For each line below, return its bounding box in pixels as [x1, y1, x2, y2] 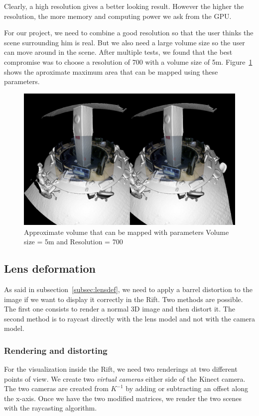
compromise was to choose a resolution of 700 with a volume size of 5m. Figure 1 [4, 56, 253, 67]
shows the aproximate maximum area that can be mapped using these [4, 66, 218, 77]
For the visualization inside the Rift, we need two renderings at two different [4, 364, 238, 374]
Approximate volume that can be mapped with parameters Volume [24, 226, 229, 237]
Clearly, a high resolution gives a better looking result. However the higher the [4, 1, 244, 11]
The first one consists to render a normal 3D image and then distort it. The [4, 304, 235, 314]
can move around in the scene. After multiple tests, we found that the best [4, 47, 233, 57]
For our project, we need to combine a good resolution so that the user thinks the [4, 27, 254, 38]
